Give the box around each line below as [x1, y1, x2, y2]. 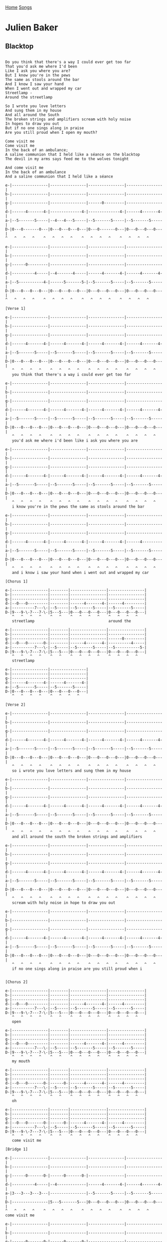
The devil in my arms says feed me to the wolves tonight [5, 156, 129, 161]
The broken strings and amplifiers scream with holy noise [5, 117, 131, 122]
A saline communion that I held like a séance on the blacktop [5, 152, 140, 157]
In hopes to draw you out [5, 121, 59, 126]
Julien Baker [5, 22, 59, 33]
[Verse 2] [5, 702, 26, 707]
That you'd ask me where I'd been [5, 64, 78, 69]
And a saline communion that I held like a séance [5, 174, 113, 179]
